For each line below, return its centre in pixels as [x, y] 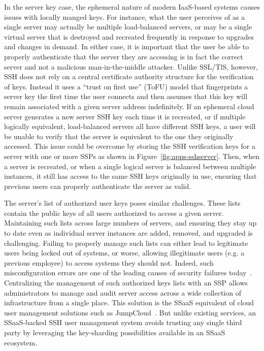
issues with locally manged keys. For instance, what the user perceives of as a [125, 17]
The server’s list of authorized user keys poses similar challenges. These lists [122, 203]
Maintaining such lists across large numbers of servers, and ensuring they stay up [130, 223]
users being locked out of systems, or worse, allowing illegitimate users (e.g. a [124, 253]
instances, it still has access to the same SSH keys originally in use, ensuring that [130, 176]
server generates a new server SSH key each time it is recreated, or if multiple [125, 116]
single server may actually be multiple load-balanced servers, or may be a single [128, 27]
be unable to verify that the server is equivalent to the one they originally [119, 136]
